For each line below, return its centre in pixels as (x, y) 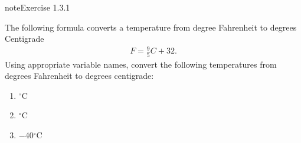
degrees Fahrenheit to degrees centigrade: (79, 76)
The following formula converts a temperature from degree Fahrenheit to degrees (151, 27)
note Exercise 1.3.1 (37, 7)
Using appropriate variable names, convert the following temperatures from (141, 64)
